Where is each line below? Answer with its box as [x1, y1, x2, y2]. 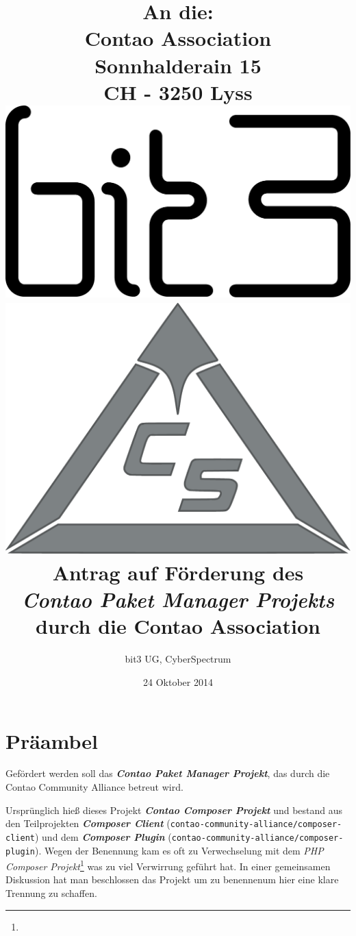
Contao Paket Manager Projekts [21, 585, 335, 614]
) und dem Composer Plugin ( [34, 829, 172, 843]
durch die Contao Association [36, 612, 320, 640]
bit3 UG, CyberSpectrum [125, 652, 231, 666]
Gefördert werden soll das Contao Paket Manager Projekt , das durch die [5, 766, 330, 780]
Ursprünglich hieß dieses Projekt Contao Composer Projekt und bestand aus [5, 802, 343, 817]
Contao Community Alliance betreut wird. [5, 780, 183, 794]
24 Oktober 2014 [143, 674, 213, 689]
